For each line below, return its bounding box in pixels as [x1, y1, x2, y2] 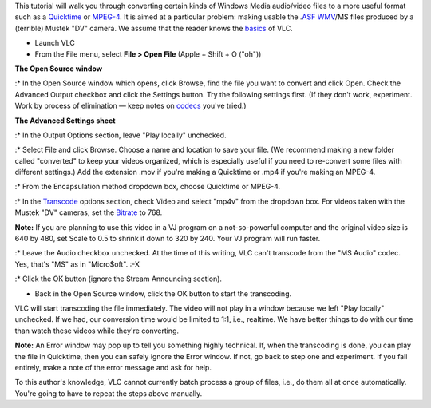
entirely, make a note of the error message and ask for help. [14, 362, 212, 372]
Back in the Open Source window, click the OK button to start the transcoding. [34, 288, 292, 299]
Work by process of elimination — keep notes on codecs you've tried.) [14, 101, 247, 111]
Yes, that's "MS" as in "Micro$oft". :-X [14, 259, 140, 269]
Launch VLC [34, 38, 75, 48]
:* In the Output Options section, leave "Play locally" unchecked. [14, 130, 227, 140]
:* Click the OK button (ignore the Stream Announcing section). [14, 274, 223, 283]
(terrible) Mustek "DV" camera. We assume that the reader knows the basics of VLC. [14, 23, 293, 33]
